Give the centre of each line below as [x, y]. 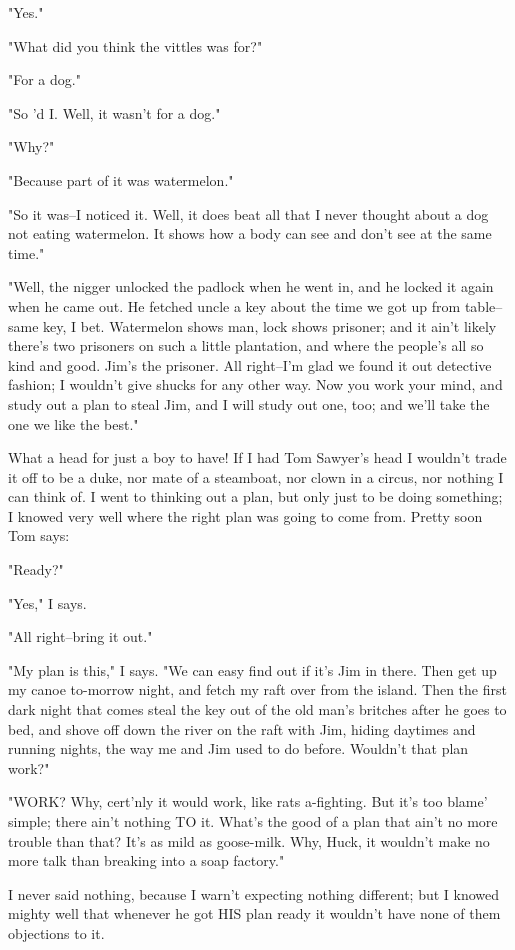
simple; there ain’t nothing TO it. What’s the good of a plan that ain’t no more [253, 821]
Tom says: [39, 535]
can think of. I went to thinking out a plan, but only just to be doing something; [255, 496]
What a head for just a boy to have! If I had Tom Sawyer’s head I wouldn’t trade [257, 457]
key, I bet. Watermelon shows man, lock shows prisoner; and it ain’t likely [270, 325]
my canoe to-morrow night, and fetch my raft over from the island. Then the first [257, 689]
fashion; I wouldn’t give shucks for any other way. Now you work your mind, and [255, 384]
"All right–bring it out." [80, 636]
